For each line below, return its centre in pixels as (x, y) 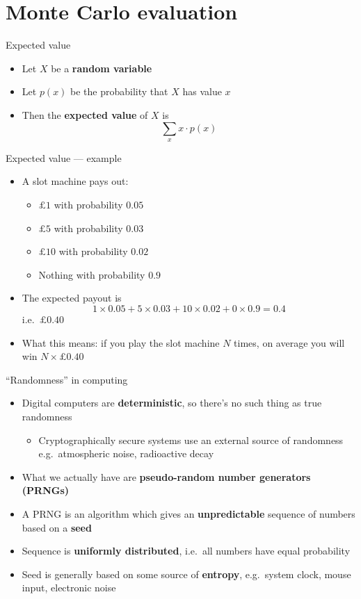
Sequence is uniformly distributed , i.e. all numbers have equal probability (186, 551)
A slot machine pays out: (75, 181)
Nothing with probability (92, 274)
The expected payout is (72, 298)
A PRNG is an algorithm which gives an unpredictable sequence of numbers (188, 513)
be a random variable (102, 68)
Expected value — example (64, 157)
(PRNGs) (46, 490)
